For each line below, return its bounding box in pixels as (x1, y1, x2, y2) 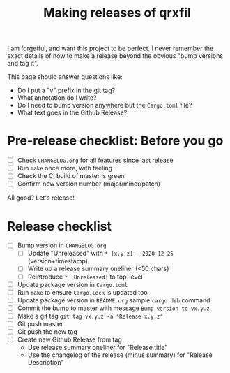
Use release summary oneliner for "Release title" (27, 344, 168, 352)
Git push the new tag (17, 327, 78, 336)
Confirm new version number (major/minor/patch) (17, 180, 161, 188)
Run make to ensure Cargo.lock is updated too (17, 288, 148, 296)
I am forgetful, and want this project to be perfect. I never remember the (7, 44, 214, 53)
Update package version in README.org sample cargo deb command (17, 295, 210, 305)
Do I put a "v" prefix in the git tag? (17, 86, 116, 95)
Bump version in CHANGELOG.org (17, 241, 107, 249)
